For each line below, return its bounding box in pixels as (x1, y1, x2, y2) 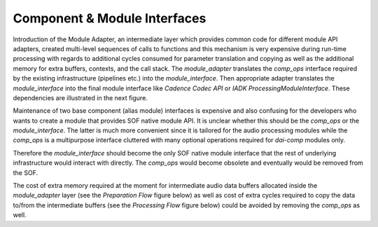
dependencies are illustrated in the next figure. (13, 93, 148, 102)
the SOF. (13, 168, 38, 177)
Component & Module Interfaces (13, 11, 206, 26)
